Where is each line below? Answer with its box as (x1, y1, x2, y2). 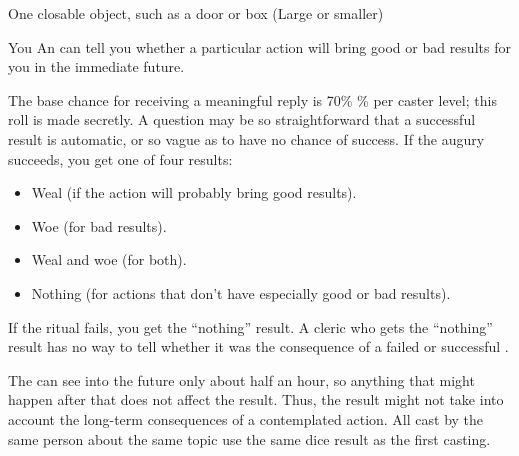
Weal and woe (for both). (31, 249, 187, 270)
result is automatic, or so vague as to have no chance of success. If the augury (8, 128, 485, 149)
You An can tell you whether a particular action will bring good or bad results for (8, 36, 511, 57)
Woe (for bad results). (31, 215, 167, 236)
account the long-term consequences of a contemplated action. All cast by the (8, 408, 484, 429)
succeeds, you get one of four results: (8, 148, 233, 169)
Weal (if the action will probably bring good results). (31, 182, 357, 203)
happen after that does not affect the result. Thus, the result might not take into (8, 389, 504, 410)
